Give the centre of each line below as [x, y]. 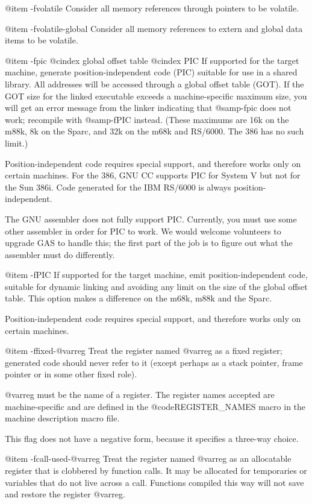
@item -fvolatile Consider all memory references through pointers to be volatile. [152, 8]
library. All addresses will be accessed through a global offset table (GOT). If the [154, 83]
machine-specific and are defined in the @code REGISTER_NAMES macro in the [155, 406]
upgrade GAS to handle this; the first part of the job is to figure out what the [149, 243]
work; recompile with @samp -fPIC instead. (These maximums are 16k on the [147, 119]
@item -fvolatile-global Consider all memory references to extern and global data [154, 28]
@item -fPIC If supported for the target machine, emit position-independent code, [156, 275]
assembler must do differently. [60, 254]
